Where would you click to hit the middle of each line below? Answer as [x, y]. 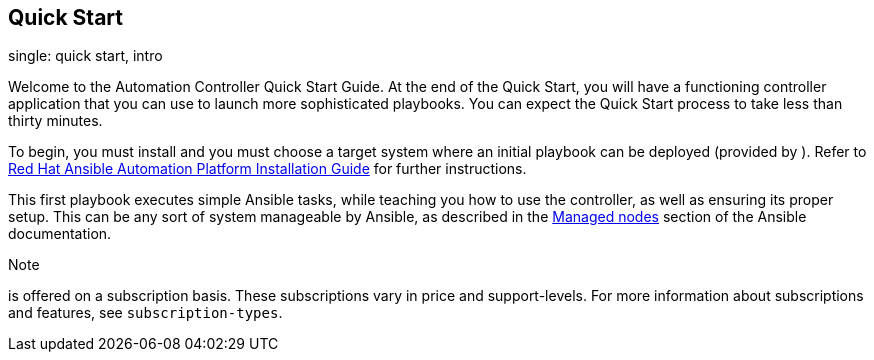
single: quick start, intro [85, 56]
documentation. [60, 234]
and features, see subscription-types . [145, 313]
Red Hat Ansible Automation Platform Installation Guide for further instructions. [267, 169]
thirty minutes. [55, 121]
